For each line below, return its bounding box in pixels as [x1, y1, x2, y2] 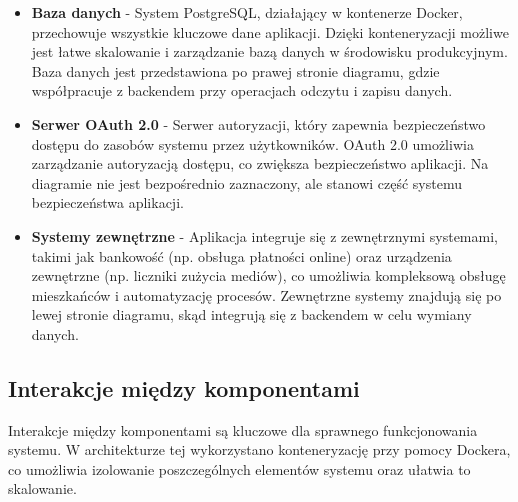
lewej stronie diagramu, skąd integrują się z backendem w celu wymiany [31, 304, 472, 325]
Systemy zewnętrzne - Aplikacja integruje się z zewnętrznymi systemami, [31, 225, 498, 246]
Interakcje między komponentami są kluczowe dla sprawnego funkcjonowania [8, 419, 478, 440]
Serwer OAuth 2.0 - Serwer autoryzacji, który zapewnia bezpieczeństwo [31, 113, 486, 134]
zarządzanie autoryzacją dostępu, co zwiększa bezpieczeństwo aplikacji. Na [31, 153, 489, 174]
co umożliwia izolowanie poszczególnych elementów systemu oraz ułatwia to [8, 458, 471, 479]
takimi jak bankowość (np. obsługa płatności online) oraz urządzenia [31, 245, 452, 266]
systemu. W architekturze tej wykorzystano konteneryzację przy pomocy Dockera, [8, 439, 511, 460]
